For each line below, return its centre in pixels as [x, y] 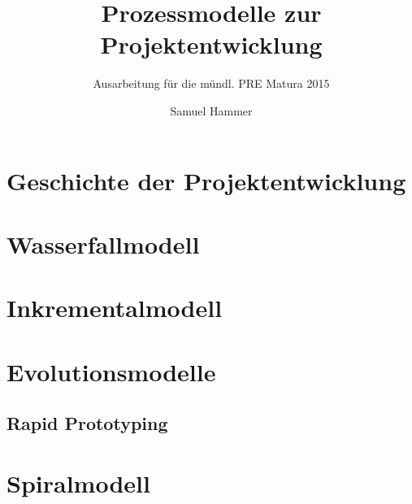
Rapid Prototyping [87, 423]
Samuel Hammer [211, 110]
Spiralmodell [78, 482]
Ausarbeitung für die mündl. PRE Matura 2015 [211, 83]
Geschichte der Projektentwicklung [206, 180]
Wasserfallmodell [103, 243]
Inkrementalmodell [115, 308]
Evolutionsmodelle [111, 371]
